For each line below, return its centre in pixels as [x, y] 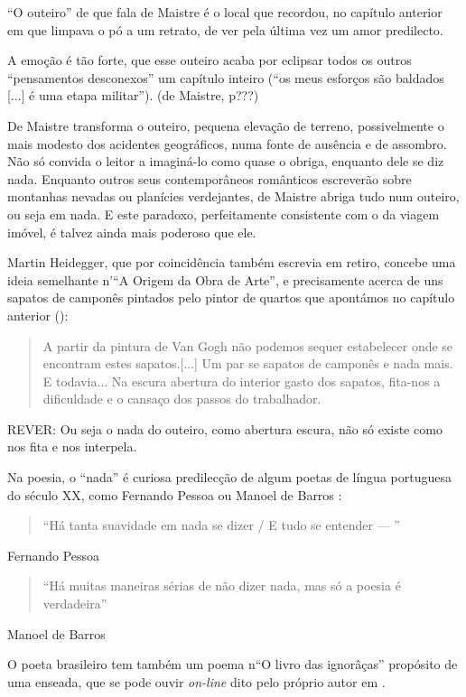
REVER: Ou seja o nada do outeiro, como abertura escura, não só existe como [225, 428]
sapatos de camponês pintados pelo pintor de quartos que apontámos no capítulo [231, 297]
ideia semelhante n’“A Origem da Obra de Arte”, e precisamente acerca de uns [225, 279]
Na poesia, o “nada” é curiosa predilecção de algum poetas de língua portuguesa [229, 477]
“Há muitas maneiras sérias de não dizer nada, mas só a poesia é [222, 585]
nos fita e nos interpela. [72, 446]
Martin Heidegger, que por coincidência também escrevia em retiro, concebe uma [232, 262]
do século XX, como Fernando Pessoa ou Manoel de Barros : [175, 494]
